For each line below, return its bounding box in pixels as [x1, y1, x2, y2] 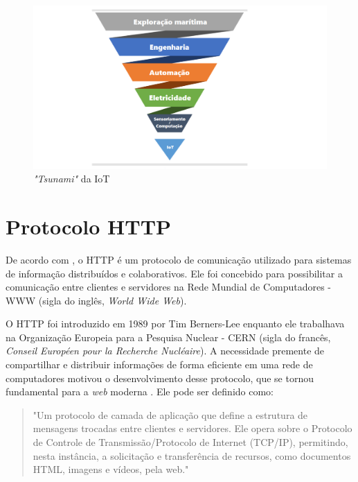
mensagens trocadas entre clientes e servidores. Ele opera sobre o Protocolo [33, 421, 352, 436]
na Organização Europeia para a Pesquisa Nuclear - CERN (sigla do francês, [6, 329, 331, 344]
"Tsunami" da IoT [33, 171, 110, 186]
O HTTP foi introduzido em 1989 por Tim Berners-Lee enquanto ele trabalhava [6, 316, 345, 331]
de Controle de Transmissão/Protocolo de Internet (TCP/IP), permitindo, [33, 435, 348, 449]
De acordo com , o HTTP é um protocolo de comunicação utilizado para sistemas [6, 252, 352, 266]
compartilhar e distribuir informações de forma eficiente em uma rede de [6, 357, 313, 372]
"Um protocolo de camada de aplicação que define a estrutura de [33, 407, 308, 422]
